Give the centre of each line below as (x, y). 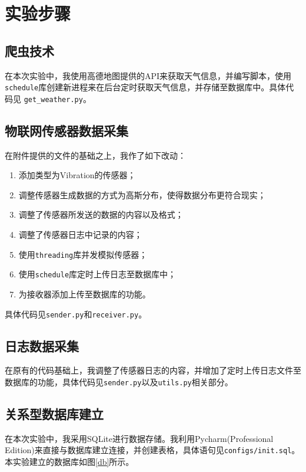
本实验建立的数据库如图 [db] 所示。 (69, 462)
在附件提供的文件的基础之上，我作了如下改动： (95, 155)
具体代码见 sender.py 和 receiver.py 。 (76, 314)
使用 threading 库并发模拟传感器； (83, 254)
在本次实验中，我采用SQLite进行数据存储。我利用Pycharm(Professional (139, 438)
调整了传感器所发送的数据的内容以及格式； (101, 214)
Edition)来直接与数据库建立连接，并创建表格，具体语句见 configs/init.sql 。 (152, 450)
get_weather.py (53, 99)
